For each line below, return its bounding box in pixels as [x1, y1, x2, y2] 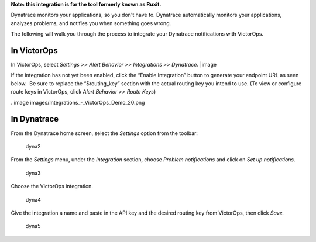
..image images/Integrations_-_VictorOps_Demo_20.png [11, 99, 145, 106]
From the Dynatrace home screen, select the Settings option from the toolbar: [11, 129, 198, 137]
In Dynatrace [11, 114, 59, 124]
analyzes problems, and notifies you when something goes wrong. [11, 19, 171, 26]
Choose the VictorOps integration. [11, 183, 94, 190]
